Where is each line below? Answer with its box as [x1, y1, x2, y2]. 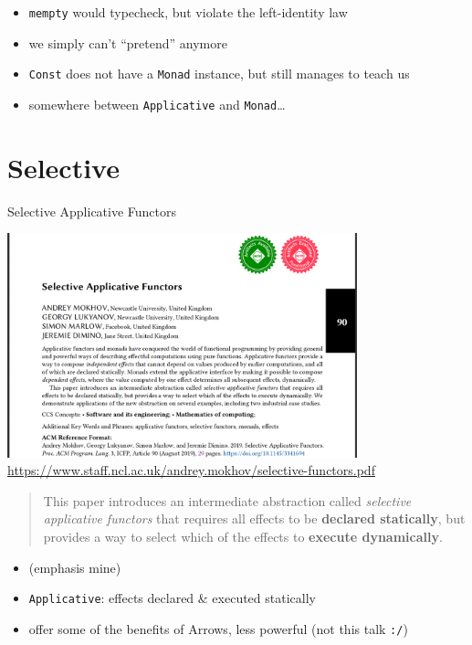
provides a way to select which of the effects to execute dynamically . [43, 527, 443, 546]
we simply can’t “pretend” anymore [28, 33, 227, 52]
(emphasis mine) [28, 557, 121, 576]
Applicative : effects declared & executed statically [28, 588, 316, 608]
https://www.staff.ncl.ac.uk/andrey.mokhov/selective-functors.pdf [7, 460, 375, 480]
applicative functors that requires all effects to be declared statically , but [43, 509, 466, 528]
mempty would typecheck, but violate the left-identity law [28, 3, 348, 21]
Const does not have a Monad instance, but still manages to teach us [28, 64, 410, 83]
